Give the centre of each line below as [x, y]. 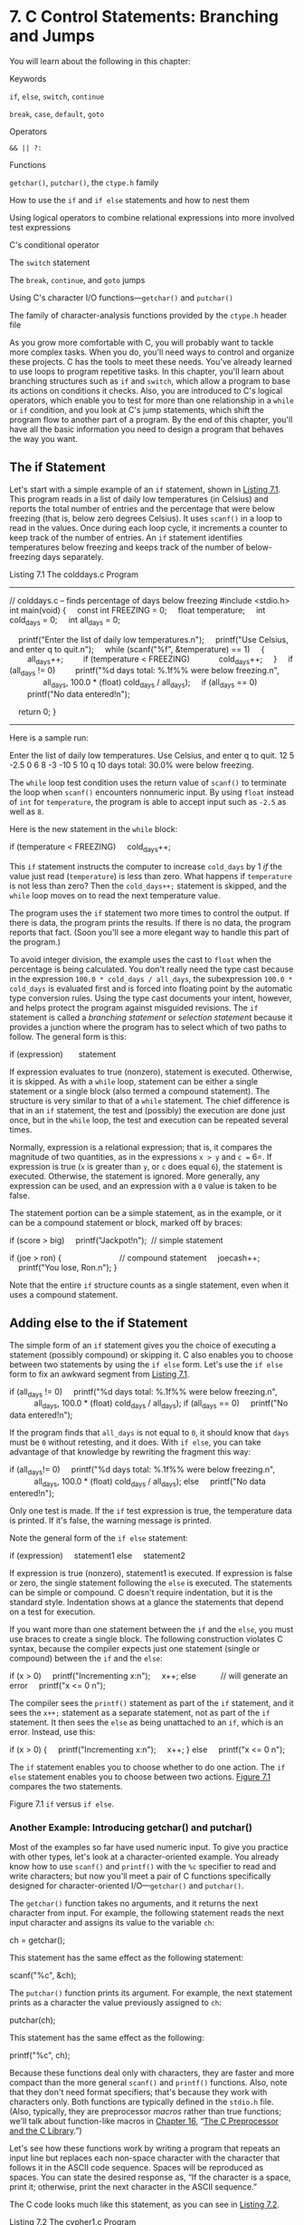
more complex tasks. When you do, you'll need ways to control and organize [152, 352]
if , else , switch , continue [57, 96]
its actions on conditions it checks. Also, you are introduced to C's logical [146, 390]
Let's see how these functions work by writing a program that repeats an [145, 2149]
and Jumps [52, 36]
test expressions [40, 227]
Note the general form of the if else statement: [99, 1538]
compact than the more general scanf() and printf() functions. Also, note [148, 2083]
